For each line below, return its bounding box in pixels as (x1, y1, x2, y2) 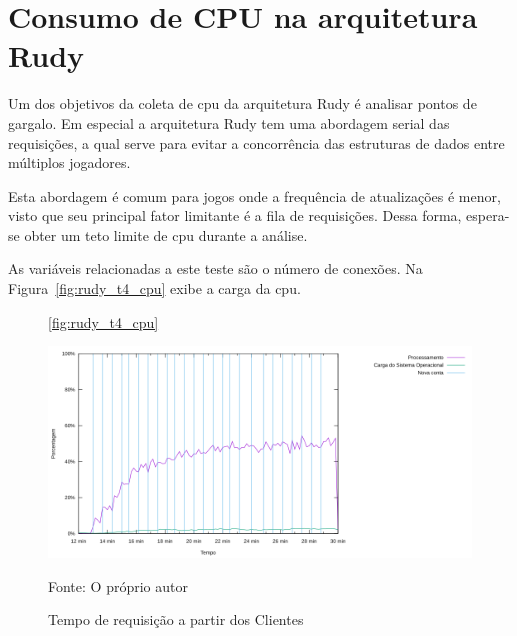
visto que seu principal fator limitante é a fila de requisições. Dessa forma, (8, 205, 462, 226)
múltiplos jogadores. (8, 152, 131, 173)
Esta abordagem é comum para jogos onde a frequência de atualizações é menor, (8, 185, 501, 206)
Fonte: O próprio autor (48, 575, 188, 596)
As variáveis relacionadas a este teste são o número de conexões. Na (8, 258, 423, 279)
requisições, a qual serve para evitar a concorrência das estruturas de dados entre (8, 132, 505, 153)
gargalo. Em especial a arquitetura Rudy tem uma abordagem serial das (8, 112, 450, 133)
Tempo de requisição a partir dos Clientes (48, 609, 304, 630)
